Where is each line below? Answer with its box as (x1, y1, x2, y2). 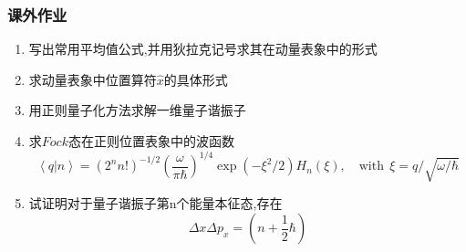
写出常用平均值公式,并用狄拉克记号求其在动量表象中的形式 (28, 39, 378, 58)
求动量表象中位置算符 (28, 69, 157, 89)
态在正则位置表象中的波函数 (67, 131, 234, 150)
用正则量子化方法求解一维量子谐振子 (28, 100, 246, 120)
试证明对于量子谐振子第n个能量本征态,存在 (28, 194, 283, 213)
